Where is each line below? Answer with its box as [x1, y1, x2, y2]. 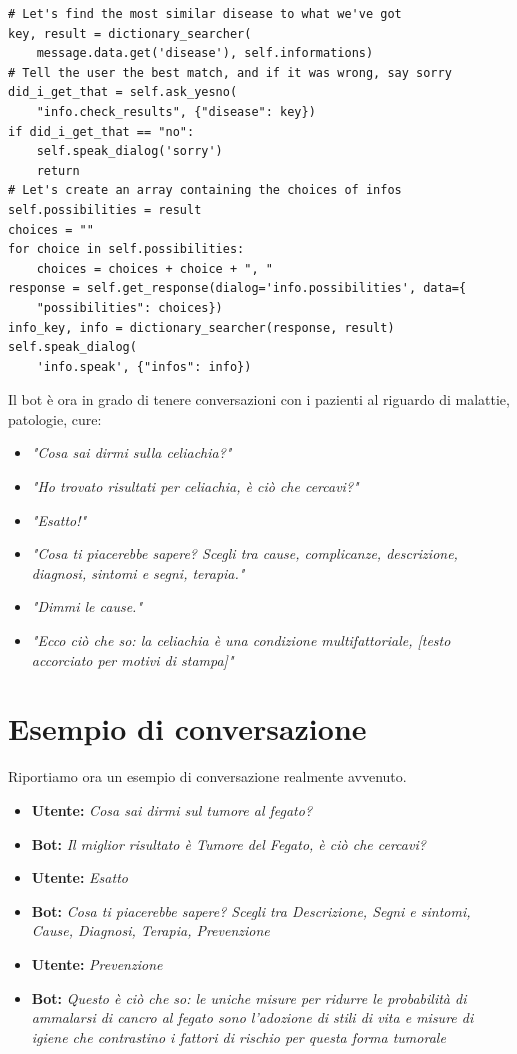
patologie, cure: [8, 408, 102, 429]
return [36, 163, 80, 178]
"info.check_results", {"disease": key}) [36, 104, 316, 119]
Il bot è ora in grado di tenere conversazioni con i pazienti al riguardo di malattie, [8, 389, 510, 410]
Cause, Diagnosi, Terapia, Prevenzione [31, 920, 270, 941]
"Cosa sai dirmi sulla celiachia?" [31, 442, 232, 463]
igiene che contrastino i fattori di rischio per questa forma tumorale [31, 1026, 446, 1047]
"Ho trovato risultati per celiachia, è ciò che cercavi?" [31, 476, 359, 497]
